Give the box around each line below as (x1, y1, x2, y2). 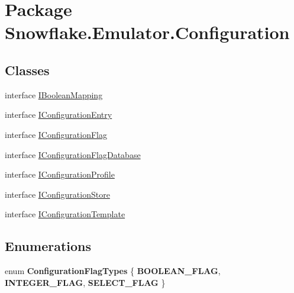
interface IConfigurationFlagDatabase (5, 148, 141, 160)
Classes (5, 60, 50, 79)
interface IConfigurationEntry (5, 108, 112, 121)
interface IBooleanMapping (5, 88, 103, 101)
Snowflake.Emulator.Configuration (5, 20, 290, 44)
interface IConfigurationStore (5, 188, 110, 200)
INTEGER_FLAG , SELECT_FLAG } (5, 276, 166, 288)
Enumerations (5, 237, 92, 255)
